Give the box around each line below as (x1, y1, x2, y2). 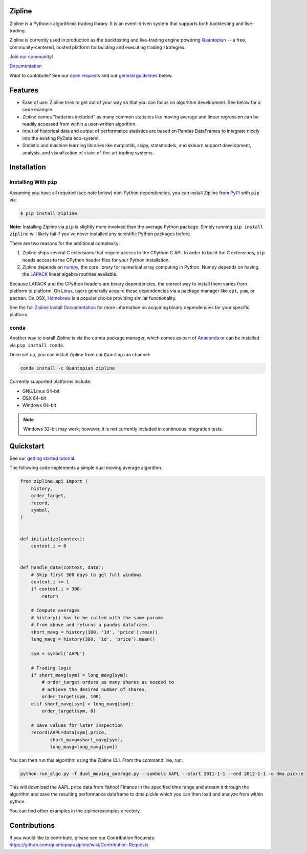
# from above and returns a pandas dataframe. (31, 622, 150, 628)
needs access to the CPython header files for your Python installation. (22, 257, 170, 263)
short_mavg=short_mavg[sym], (50, 737, 123, 743)
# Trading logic (31, 665, 72, 671)
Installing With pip (9, 178, 57, 186)
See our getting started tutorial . (9, 455, 76, 461)
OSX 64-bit (22, 395, 46, 401)
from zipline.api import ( (20, 478, 88, 484)
